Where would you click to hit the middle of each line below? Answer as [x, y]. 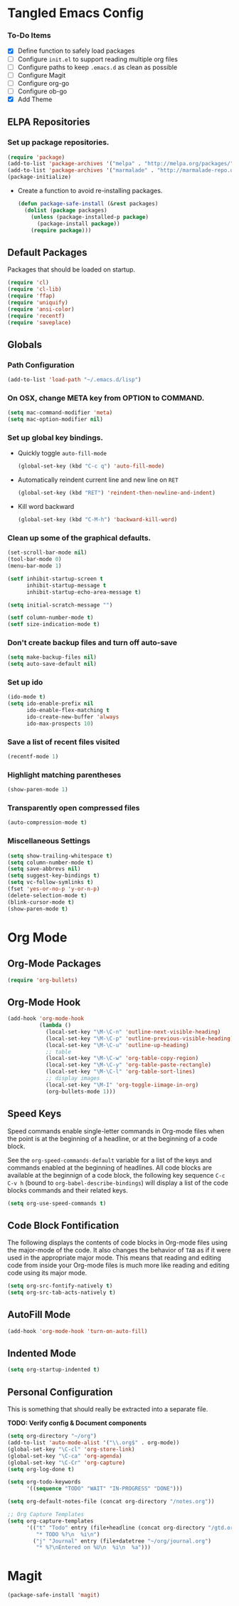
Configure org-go [43, 83]
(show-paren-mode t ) [38, 909]
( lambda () [55, 1025]
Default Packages [47, 252]
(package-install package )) [78, 223]
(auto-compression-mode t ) [47, 823]
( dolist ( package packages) [66, 210]
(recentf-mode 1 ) [33, 757]
